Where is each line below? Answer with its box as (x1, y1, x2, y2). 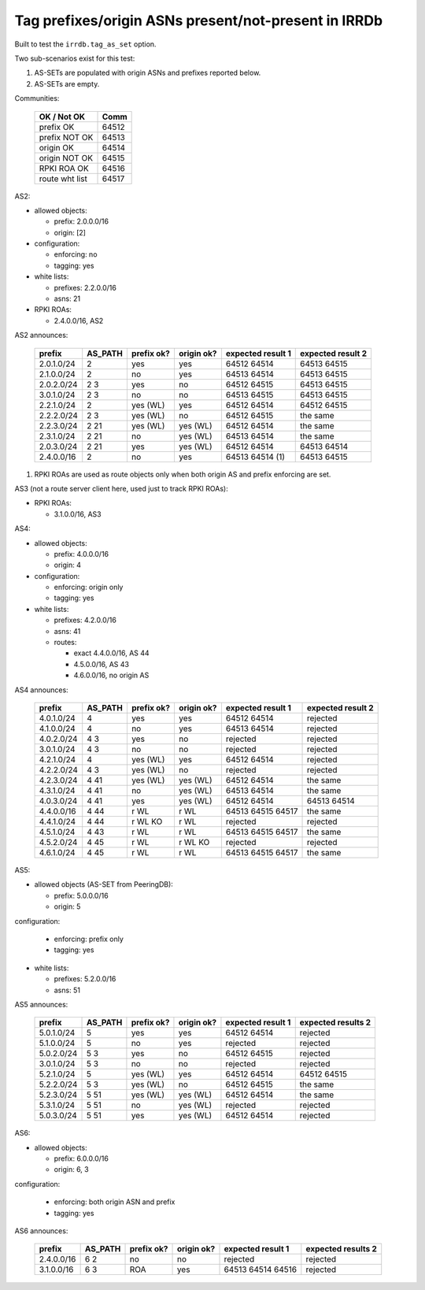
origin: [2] (54, 228, 87, 237)
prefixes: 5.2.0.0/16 (54, 974, 116, 984)
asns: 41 (54, 626, 81, 636)
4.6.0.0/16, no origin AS (73, 670, 150, 680)
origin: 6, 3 (54, 1165, 90, 1174)
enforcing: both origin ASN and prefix (54, 1197, 176, 1207)
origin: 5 (54, 902, 81, 911)
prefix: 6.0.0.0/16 (54, 1154, 109, 1163)
